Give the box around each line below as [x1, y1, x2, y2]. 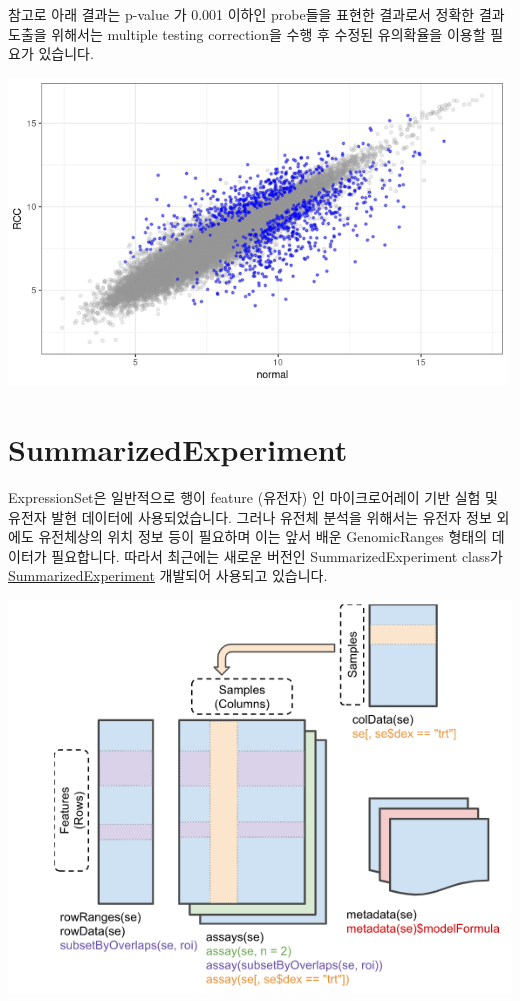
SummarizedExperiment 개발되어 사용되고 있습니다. [8, 565, 328, 586]
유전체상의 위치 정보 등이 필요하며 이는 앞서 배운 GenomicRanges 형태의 [38, 526, 488, 547]
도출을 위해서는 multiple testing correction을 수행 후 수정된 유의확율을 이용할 [8, 23, 486, 44]
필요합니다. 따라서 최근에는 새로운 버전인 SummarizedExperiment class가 [51, 545, 503, 566]
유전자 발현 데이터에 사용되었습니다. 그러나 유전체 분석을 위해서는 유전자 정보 [8, 506, 492, 527]
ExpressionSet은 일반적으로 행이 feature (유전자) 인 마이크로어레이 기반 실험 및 [8, 487, 498, 508]
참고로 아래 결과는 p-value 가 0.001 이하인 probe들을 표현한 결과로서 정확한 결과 [8, 4, 505, 24]
